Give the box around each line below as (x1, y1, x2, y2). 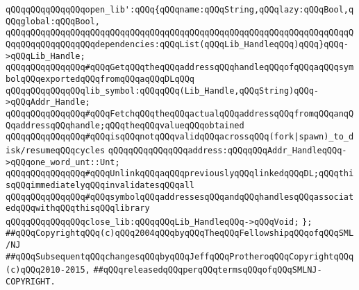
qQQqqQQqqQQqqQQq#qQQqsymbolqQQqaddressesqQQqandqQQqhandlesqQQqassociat (6, 191, 354, 202)
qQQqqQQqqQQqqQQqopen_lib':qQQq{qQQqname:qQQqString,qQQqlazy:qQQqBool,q (6, 5, 354, 15)
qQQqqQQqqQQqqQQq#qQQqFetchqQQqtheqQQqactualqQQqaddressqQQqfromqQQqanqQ (6, 108, 354, 119)
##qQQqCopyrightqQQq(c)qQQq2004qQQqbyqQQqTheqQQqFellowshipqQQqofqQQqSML (6, 228, 354, 239)
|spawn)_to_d (294, 132, 354, 142)
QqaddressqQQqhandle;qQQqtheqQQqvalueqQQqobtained (6, 120, 244, 130)
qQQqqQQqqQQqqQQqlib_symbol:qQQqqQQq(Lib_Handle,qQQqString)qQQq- (6, 85, 319, 96)
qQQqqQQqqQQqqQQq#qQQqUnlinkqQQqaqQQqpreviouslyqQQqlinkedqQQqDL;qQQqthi (6, 169, 354, 179)
